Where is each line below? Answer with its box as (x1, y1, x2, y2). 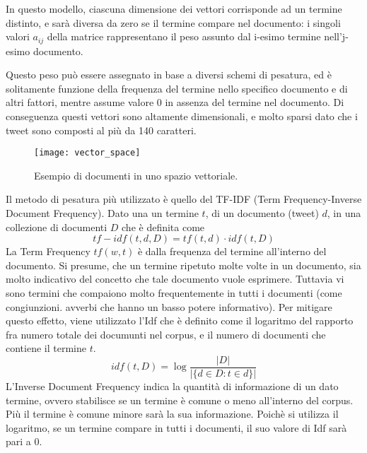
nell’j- (324, 29, 349, 44)
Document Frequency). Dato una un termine (6, 206, 199, 220)
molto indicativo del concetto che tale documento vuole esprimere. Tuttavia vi (6, 271, 344, 286)
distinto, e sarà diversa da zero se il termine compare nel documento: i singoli (6, 15, 341, 30)
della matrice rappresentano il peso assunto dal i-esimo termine (47, 29, 321, 44)
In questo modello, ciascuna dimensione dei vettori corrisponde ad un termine (6, 1, 342, 16)
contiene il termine (6, 341, 86, 355)
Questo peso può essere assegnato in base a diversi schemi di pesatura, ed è (6, 67, 332, 82)
